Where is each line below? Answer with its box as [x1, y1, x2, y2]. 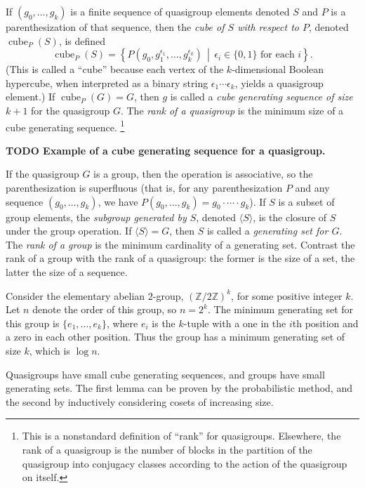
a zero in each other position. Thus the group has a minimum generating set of [6, 329, 345, 344]
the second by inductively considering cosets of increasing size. [6, 394, 274, 409]
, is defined [58, 33, 106, 48]
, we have [98, 194, 138, 209]
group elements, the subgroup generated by [6, 209, 187, 224]
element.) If [6, 89, 55, 104]
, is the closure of [253, 209, 327, 224]
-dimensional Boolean [232, 62, 324, 77]
